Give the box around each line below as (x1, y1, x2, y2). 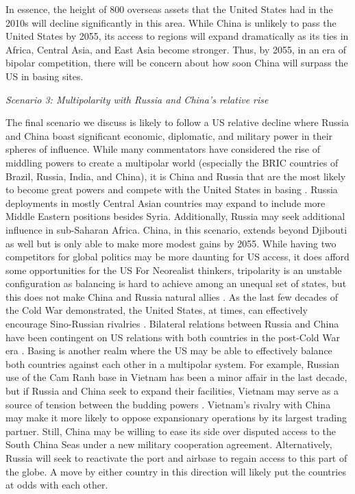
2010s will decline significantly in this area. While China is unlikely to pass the (5, 15, 336, 29)
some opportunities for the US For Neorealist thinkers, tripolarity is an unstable (5, 262, 342, 277)
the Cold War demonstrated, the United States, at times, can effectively (5, 303, 308, 317)
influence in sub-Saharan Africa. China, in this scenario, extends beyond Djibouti (5, 222, 347, 236)
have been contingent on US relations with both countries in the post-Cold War (5, 330, 341, 344)
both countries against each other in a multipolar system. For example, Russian (5, 356, 340, 371)
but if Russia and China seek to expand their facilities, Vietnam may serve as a (5, 384, 339, 398)
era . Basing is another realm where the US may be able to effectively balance (5, 343, 332, 358)
